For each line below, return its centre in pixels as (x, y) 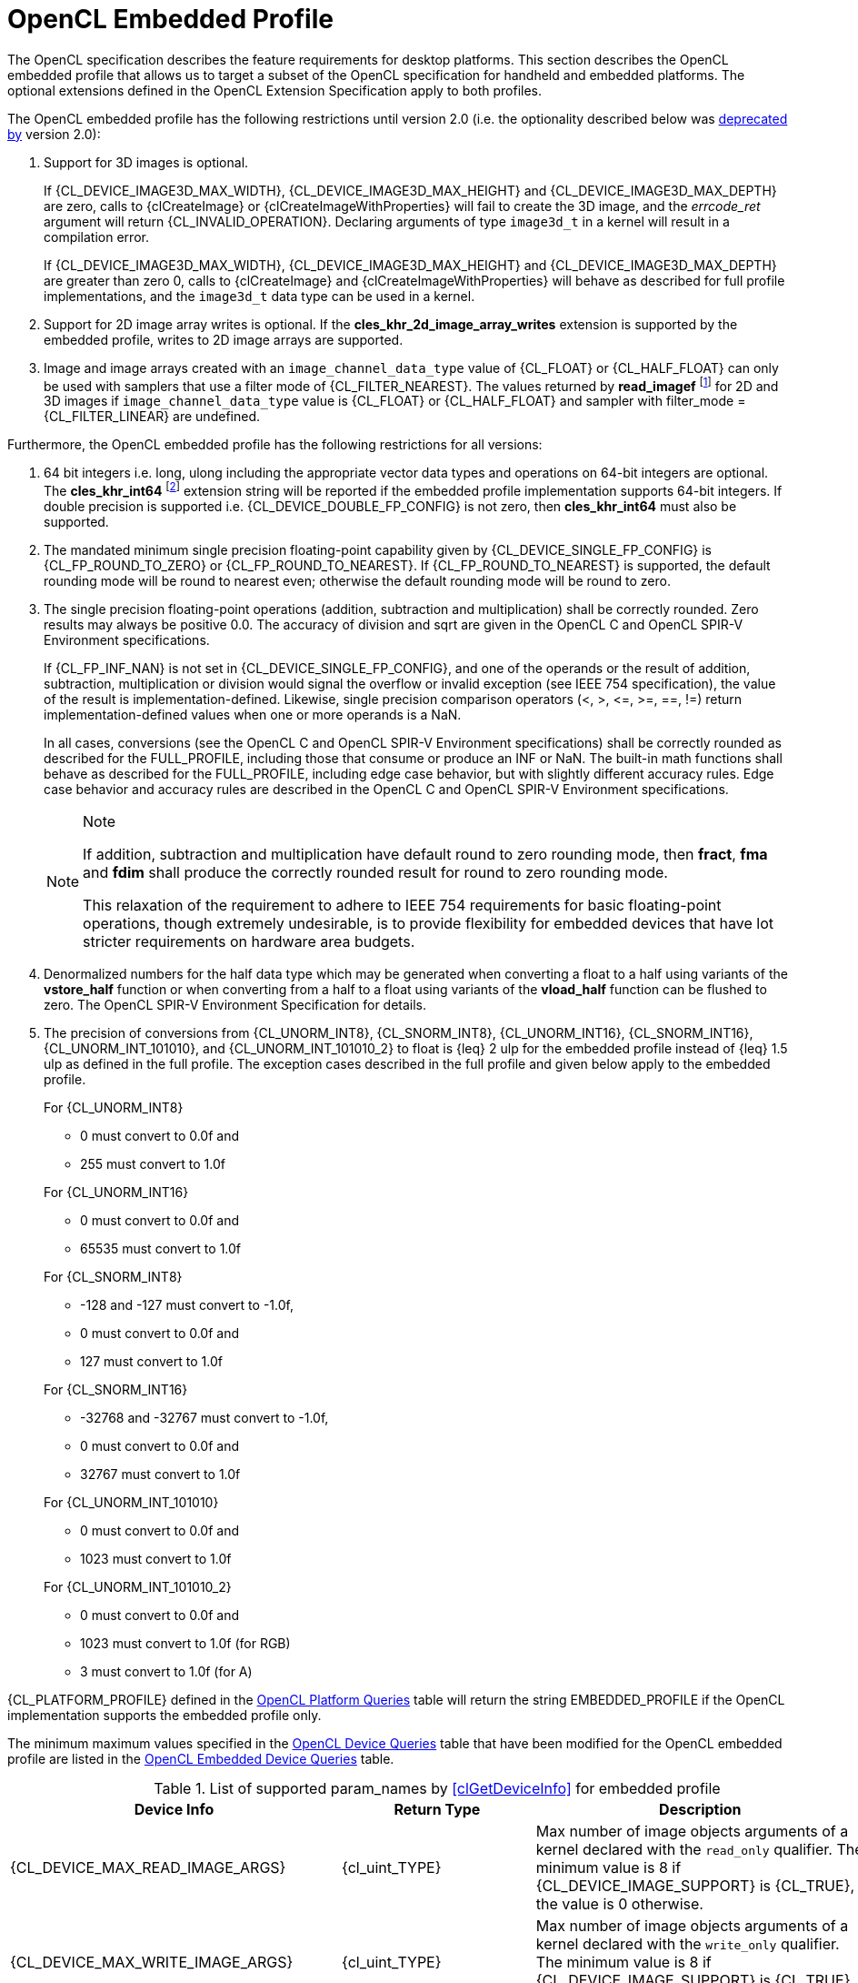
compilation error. (96, 237)
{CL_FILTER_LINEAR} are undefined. (152, 417)
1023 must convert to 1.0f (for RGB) (185, 1644)
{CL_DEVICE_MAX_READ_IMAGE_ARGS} (148, 1868)
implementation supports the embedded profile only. (165, 1716)
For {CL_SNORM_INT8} (113, 1277)
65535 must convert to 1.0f (161, 1249)
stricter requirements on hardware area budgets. (249, 942)
